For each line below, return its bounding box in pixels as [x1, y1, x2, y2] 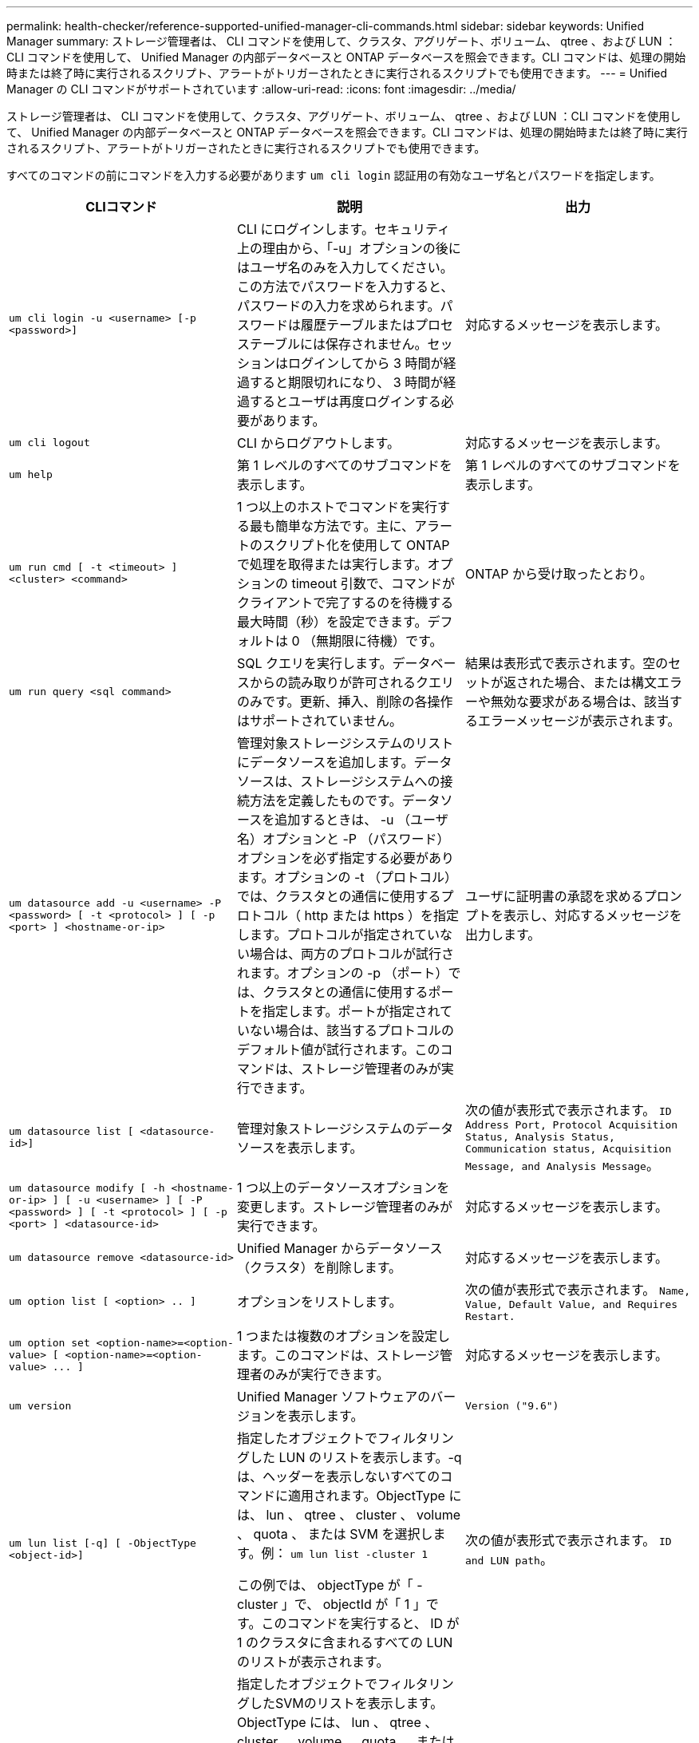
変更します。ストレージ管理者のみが [236, 1199, 453, 1215]
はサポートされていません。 [236, 713, 403, 729]
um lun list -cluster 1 [290, 1548, 428, 1560]
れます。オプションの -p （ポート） [236, 965, 448, 981]
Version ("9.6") [464, 1399, 559, 1412]
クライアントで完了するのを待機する [236, 595, 454, 611]
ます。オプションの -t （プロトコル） [236, 869, 457, 885]
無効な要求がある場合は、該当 [490, 694, 669, 709]
